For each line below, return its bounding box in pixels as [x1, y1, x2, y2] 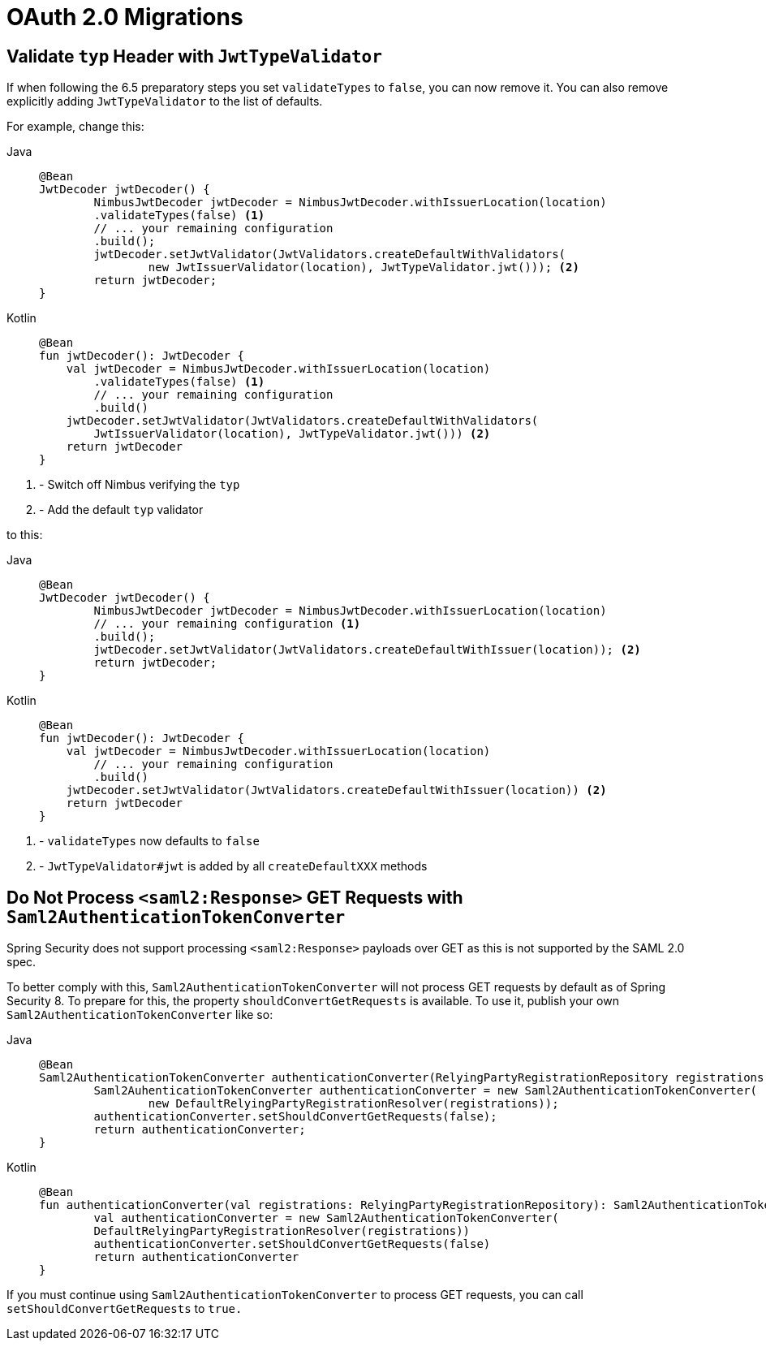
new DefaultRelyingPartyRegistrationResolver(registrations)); [148, 1097, 559, 1111]
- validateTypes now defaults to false [39, 834, 260, 848]
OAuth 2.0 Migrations [6, 3, 243, 31]
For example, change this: [6, 119, 144, 134]
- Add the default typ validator [39, 503, 204, 517]
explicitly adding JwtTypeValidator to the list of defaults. [6, 94, 323, 109]
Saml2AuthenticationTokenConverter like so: [6, 1008, 273, 1022]
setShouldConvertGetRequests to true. [6, 1302, 243, 1316]
